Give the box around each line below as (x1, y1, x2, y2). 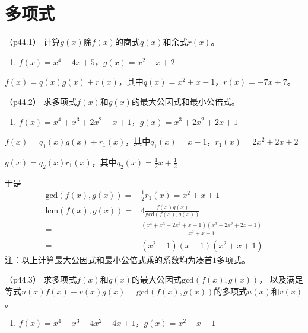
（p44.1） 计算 (5, 36, 61, 48)
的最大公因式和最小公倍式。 (131, 95, 240, 107)
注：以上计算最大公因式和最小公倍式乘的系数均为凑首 (5, 253, 212, 265)
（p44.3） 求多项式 (5, 273, 77, 286)
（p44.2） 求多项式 (5, 95, 77, 107)
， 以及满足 (259, 273, 303, 286)
